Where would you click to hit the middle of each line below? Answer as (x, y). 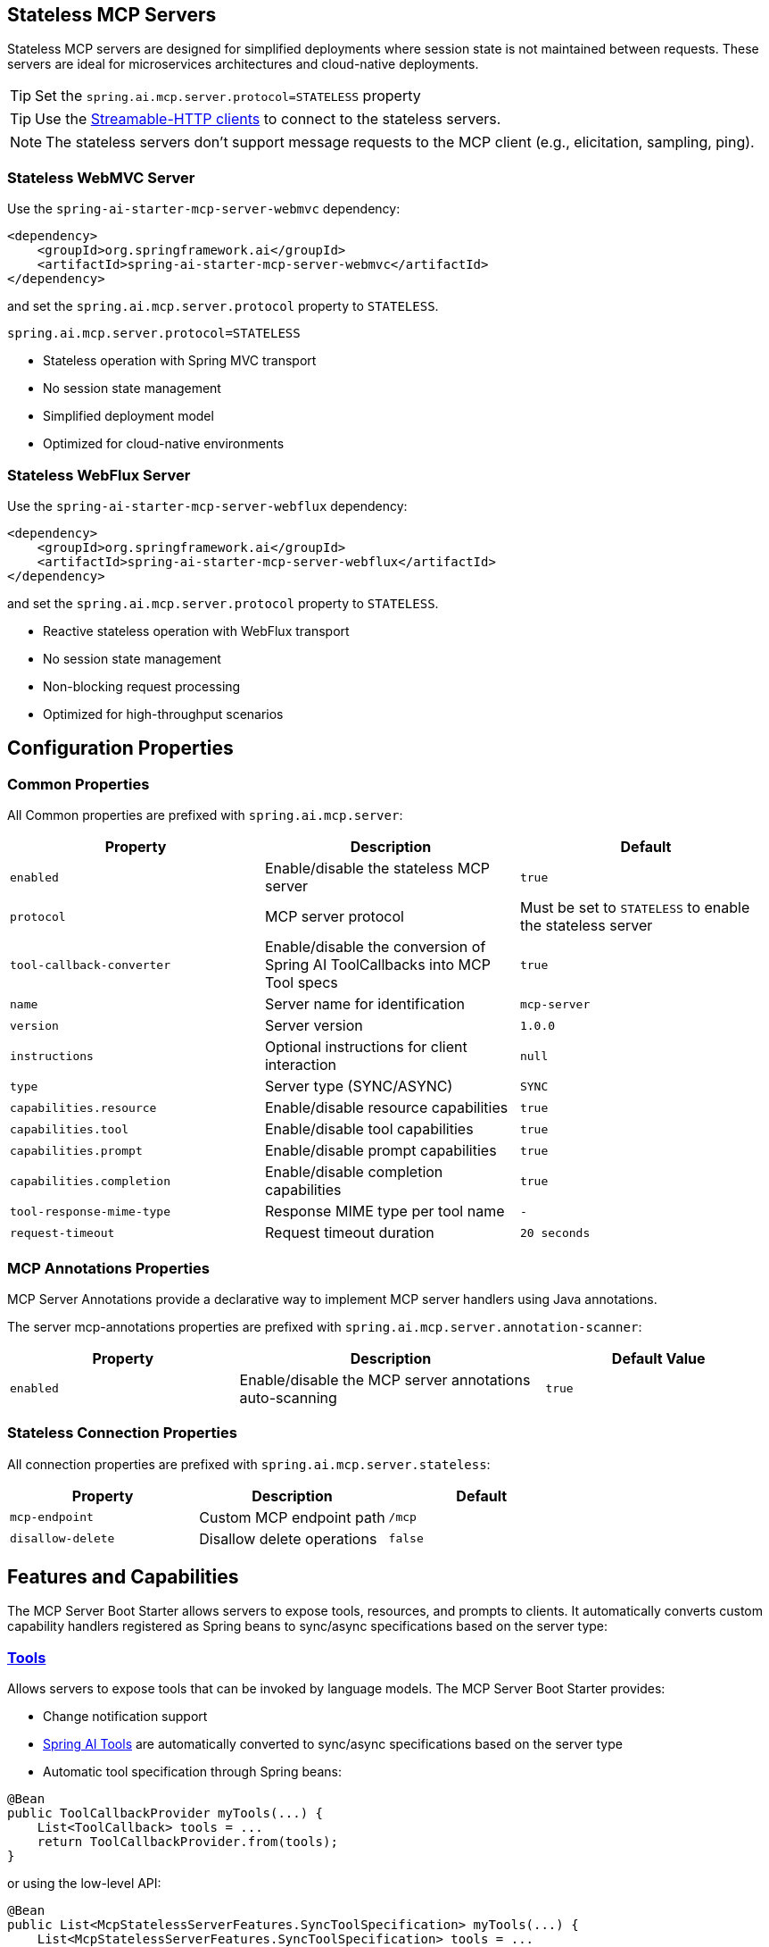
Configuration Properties (120, 748)
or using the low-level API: (84, 1884)
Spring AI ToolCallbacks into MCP (377, 965)
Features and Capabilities (123, 1577)
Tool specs (301, 983)
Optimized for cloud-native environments (164, 444)
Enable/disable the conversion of (375, 947)
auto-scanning (288, 1397)
